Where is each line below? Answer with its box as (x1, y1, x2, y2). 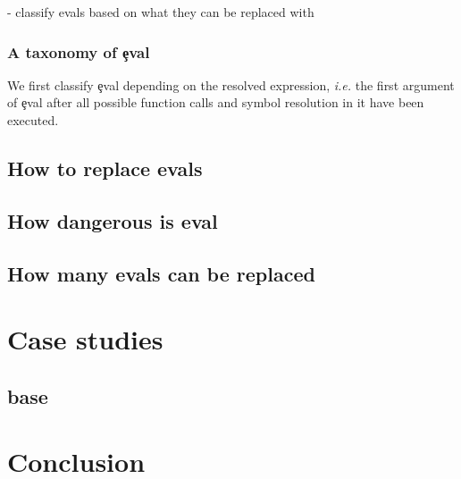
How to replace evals (7, 154, 203, 181)
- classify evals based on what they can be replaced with (7, 3, 314, 21)
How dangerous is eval (7, 206, 218, 234)
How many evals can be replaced (7, 259, 315, 287)
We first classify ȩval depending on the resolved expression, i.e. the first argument (7, 75, 455, 94)
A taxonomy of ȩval (7, 40, 150, 63)
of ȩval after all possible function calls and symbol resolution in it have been (7, 93, 424, 112)
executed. (7, 111, 59, 129)
